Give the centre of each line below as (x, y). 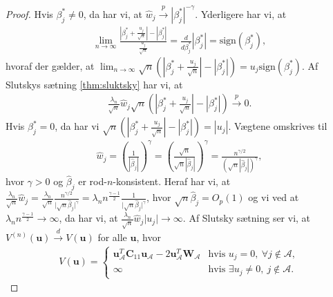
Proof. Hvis (29, 13)
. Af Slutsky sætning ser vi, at (247, 218)
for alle (112, 237)
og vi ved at (274, 197)
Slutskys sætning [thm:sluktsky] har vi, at (94, 84)
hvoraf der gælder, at (50, 65)
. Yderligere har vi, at (241, 13)
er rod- (93, 181)
